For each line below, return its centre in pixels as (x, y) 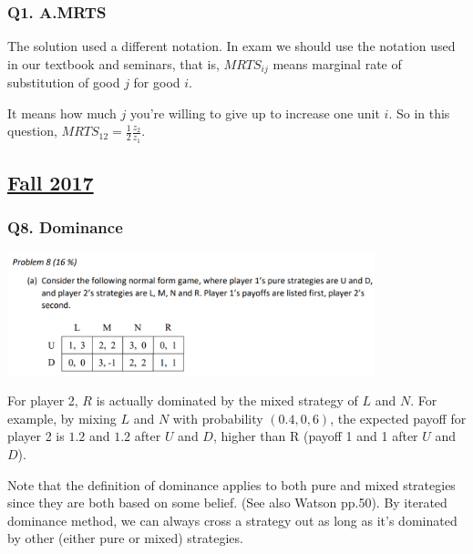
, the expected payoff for (398, 418)
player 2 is (36, 436)
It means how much (62, 113)
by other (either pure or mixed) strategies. (125, 538)
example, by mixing (62, 418)
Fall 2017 (51, 183)
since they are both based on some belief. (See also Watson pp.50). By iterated (227, 503)
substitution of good (64, 82)
